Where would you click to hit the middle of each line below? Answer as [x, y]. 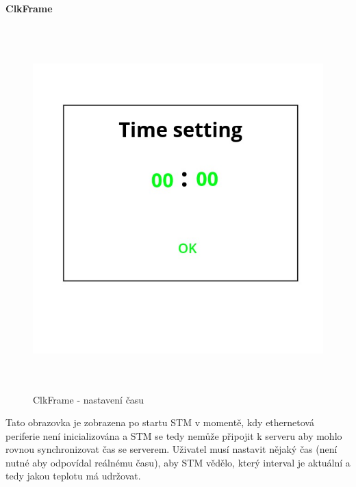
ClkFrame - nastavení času [89, 399]
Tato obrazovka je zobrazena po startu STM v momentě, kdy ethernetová [160, 422]
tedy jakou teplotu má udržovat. [73, 476]
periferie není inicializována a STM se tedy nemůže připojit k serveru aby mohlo [174, 435]
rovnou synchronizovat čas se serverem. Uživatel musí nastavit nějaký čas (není [171, 449]
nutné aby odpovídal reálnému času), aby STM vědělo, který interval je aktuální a [178, 462]
